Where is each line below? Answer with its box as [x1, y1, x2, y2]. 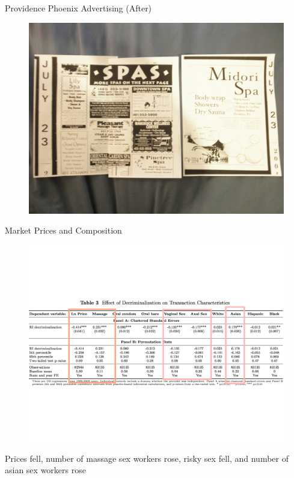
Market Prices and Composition [5, 224, 122, 237]
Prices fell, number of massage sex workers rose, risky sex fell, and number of [5, 452, 289, 464]
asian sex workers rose [5, 464, 86, 476]
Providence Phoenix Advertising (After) [5, 2, 152, 14]
